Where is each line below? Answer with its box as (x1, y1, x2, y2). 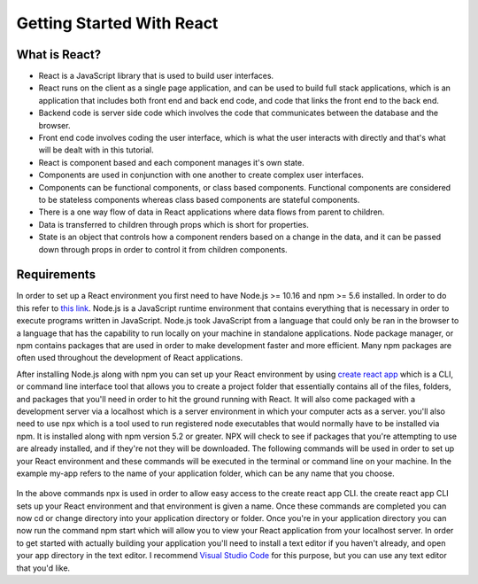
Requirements (16, 267, 96, 283)
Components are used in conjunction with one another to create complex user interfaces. (38, 169, 365, 181)
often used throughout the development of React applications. (16, 353, 243, 363)
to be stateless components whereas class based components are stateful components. (38, 194, 360, 205)
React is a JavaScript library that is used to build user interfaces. (38, 71, 274, 82)
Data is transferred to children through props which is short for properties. (38, 219, 310, 230)
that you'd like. (16, 563, 71, 573)
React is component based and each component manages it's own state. (38, 157, 305, 167)
